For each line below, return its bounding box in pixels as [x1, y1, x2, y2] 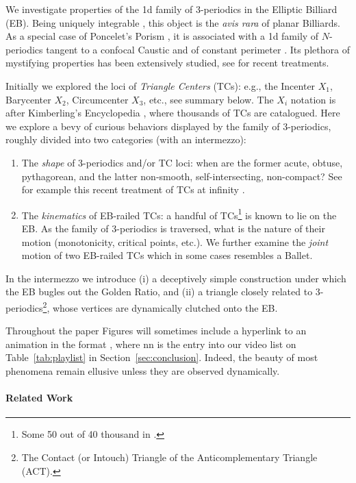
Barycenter [5, 92, 51, 106]
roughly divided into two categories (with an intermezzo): [5, 132, 246, 147]
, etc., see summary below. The [143, 92, 274, 106]
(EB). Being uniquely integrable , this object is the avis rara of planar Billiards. [5, 15, 340, 29]
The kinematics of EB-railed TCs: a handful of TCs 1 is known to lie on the [21, 206, 337, 222]
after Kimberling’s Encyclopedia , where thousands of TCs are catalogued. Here [5, 106, 340, 120]
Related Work [5, 391, 73, 405]
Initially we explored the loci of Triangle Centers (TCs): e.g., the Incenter [5, 78, 316, 92]
